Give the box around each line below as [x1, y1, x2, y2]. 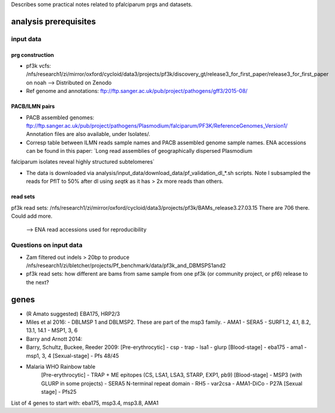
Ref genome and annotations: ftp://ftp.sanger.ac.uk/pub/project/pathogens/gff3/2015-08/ [26, 88, 248, 95]
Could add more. [11, 213, 53, 220]
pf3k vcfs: [26, 62, 51, 69]
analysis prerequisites [11, 16, 96, 26]
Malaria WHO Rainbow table [26, 363, 96, 370]
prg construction [11, 51, 54, 58]
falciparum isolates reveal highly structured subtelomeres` [11, 158, 155, 165]
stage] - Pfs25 [41, 388, 77, 396]
